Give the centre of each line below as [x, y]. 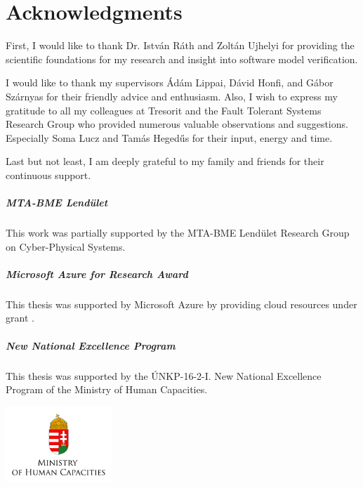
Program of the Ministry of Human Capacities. [107, 389]
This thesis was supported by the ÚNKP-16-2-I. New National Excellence [164, 375]
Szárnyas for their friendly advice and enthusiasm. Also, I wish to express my [172, 96]
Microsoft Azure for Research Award [97, 273]
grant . [20, 318]
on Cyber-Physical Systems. [66, 246]
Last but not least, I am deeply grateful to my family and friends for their [165, 161]
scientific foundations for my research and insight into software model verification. [182, 59]
